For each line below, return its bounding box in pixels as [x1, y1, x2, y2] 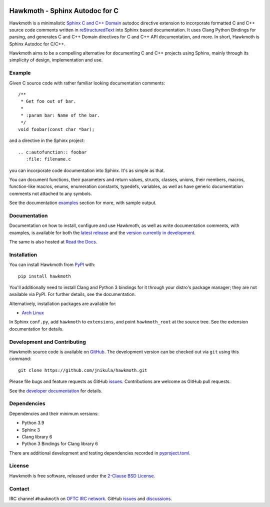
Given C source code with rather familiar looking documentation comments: [9, 80, 165, 86]
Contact [9, 485, 29, 492]
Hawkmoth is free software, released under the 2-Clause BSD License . [9, 472, 155, 478]
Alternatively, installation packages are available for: [9, 300, 117, 306]
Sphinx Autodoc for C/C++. [9, 40, 66, 47]
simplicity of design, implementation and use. [9, 57, 103, 63]
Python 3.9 [21, 420, 44, 426]
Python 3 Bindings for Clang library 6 [21, 440, 98, 447]
